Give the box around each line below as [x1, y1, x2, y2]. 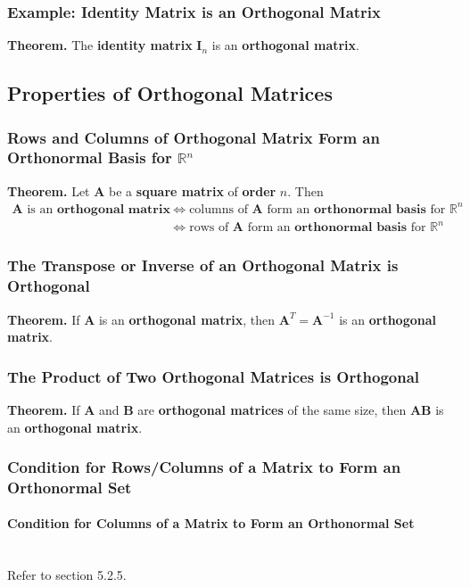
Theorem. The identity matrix [7, 36, 193, 54]
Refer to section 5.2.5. [7, 566, 127, 584]
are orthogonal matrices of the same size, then [137, 400, 407, 418]
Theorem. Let [7, 181, 90, 200]
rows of [189, 221, 229, 235]
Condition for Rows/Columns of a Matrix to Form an [7, 456, 401, 478]
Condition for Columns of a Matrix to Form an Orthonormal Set [7, 514, 415, 533]
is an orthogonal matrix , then [98, 310, 276, 328]
